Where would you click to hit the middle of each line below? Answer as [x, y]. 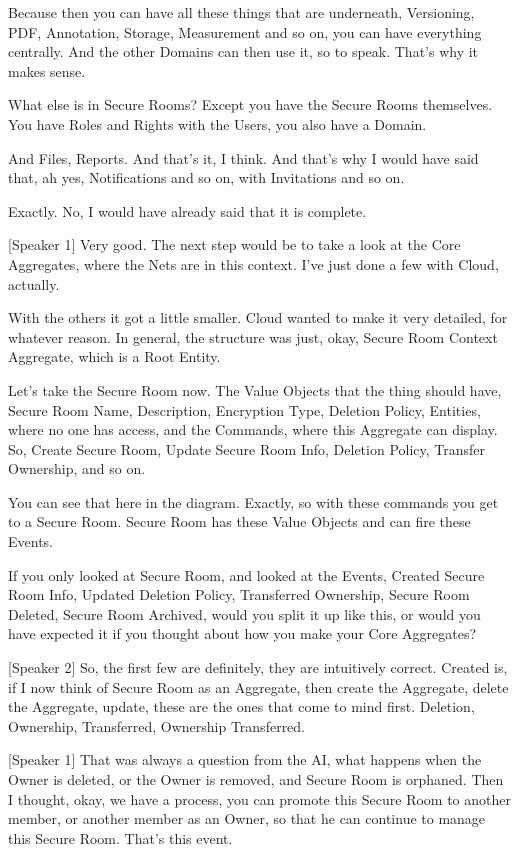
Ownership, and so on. [77, 468]
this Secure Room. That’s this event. [120, 837]
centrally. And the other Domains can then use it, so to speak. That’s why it [243, 51]
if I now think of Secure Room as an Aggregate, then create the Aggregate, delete [258, 686]
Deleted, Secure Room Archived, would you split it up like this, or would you [244, 613]
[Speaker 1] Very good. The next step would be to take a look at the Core [234, 244]
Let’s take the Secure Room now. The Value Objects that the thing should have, [255, 389]
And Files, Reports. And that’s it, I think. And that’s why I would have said [243, 157]
